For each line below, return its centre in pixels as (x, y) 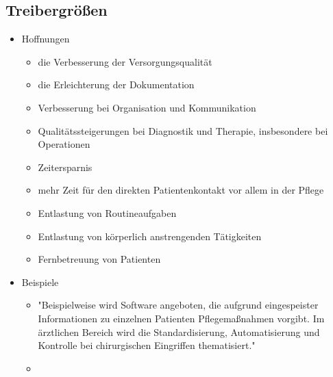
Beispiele (40, 282)
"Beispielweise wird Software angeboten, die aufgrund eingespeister (178, 305)
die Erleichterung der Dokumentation (116, 84)
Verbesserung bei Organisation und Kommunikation (147, 107)
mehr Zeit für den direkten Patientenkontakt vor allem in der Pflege (181, 190)
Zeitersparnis (65, 167)
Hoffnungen (46, 39)
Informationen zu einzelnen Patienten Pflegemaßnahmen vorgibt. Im (181, 318)
